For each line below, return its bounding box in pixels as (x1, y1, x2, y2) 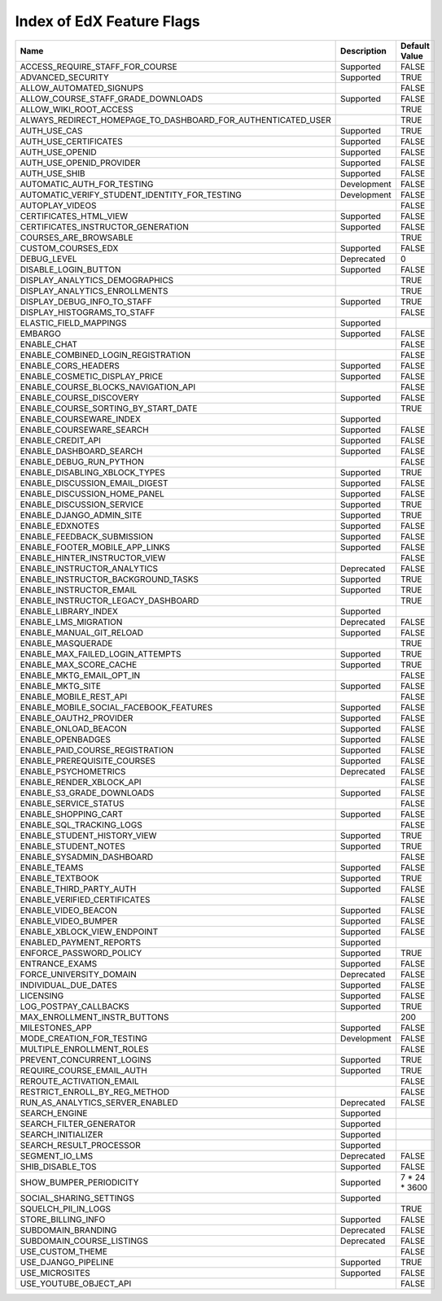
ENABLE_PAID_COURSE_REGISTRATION (20, 744, 174, 756)
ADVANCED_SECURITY (20, 72, 109, 83)
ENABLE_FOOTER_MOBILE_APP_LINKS (20, 541, 170, 552)
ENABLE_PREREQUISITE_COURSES (20, 755, 156, 766)
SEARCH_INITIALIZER (20, 1129, 103, 1140)
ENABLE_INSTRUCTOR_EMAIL (20, 584, 138, 596)
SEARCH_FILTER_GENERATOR (20, 1118, 136, 1129)
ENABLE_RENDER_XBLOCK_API (20, 776, 142, 788)
